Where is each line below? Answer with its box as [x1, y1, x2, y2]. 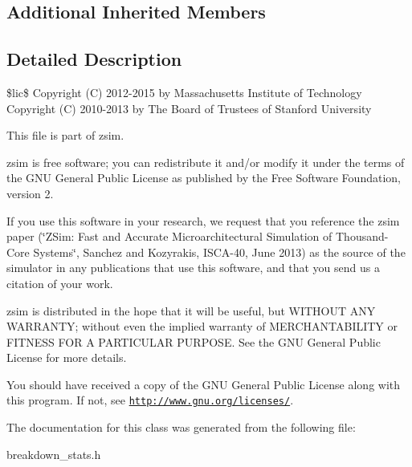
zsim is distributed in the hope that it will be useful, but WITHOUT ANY [6, 302, 376, 319]
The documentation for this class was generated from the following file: [6, 419, 356, 436]
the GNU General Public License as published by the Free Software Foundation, [6, 169, 401, 186]
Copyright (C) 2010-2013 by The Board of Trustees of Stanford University [6, 99, 372, 116]
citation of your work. [6, 274, 113, 291]
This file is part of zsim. [6, 127, 124, 144]
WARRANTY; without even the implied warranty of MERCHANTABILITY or [6, 318, 398, 335]
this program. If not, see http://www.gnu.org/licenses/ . [6, 392, 294, 408]
